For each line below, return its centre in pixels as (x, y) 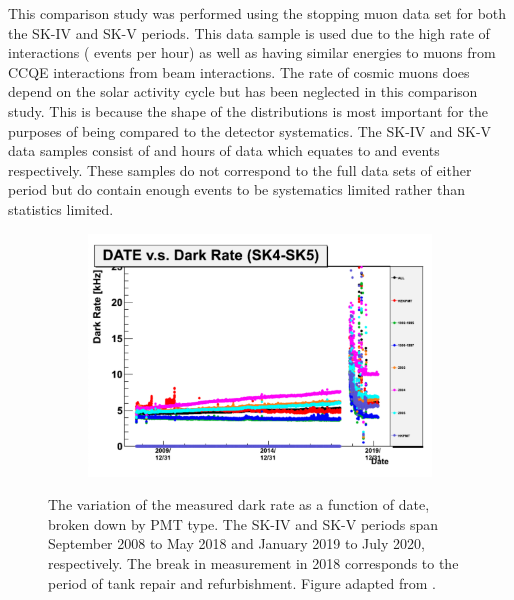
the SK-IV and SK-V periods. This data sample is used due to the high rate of (249, 32)
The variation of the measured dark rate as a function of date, (239, 504)
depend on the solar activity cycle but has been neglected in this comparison (243, 91)
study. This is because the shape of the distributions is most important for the (248, 110)
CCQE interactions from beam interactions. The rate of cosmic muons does (239, 71)
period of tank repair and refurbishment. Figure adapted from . (242, 582)
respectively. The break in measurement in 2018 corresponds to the (253, 563)
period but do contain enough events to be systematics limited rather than (236, 189)
